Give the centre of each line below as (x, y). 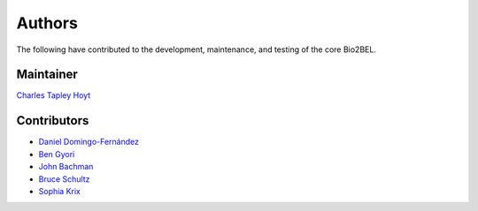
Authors (47, 23)
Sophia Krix (60, 191)
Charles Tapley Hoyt (54, 95)
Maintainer (47, 75)
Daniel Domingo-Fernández (89, 142)
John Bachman (66, 167)
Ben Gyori (57, 154)
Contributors (53, 121)
